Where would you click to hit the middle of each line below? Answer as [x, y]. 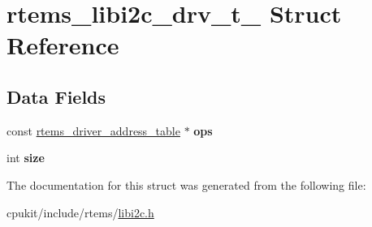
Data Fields [56, 96]
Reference [63, 45]
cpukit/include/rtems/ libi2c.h [80, 212]
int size [26, 158]
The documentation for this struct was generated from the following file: [186, 184]
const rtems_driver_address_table [93, 130]
